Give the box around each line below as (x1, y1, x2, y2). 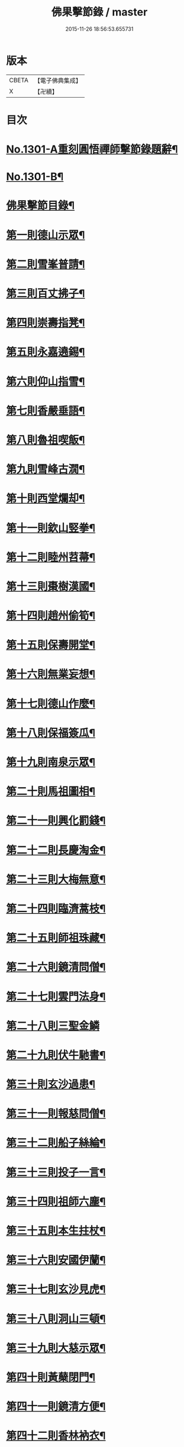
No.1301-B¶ (6, 170, 64, 183)
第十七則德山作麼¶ (6, 697, 96, 710)
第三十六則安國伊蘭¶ (6, 1253, 106, 1267)
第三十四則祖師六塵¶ (6, 1195, 106, 1208)
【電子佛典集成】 (34, 76, 82, 85)
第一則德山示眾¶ (6, 228, 85, 241)
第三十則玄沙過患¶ (6, 1078, 96, 1091)
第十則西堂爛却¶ (6, 492, 85, 505)
